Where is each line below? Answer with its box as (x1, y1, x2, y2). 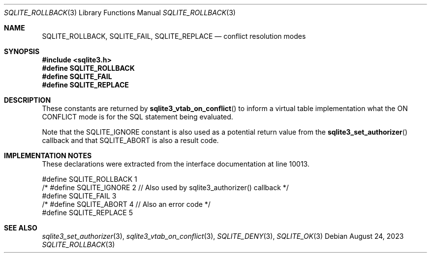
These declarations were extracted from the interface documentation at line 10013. (42, 160, 309, 168)
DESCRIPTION (4, 96, 51, 104)
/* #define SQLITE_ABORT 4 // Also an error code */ (42, 200, 211, 208)
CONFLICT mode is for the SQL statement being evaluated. (42, 113, 233, 121)
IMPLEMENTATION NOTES (4, 151, 92, 160)
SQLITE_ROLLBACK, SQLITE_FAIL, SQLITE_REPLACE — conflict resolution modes (42, 32, 306, 40)
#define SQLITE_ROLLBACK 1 (42, 175, 137, 183)
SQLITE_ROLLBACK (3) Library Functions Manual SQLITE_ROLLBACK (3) (4, 8, 236, 17)
